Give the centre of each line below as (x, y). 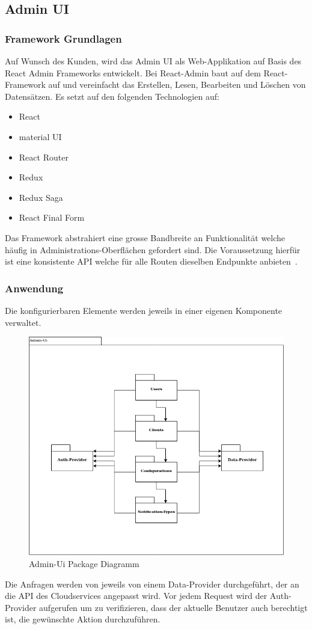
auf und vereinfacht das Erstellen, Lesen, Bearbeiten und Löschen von (177, 84)
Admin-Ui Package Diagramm (84, 564)
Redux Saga (41, 197)
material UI (40, 136)
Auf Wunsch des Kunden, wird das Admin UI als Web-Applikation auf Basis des (153, 61)
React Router (44, 157)
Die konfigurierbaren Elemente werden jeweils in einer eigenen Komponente (144, 310)
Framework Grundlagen (63, 38)
